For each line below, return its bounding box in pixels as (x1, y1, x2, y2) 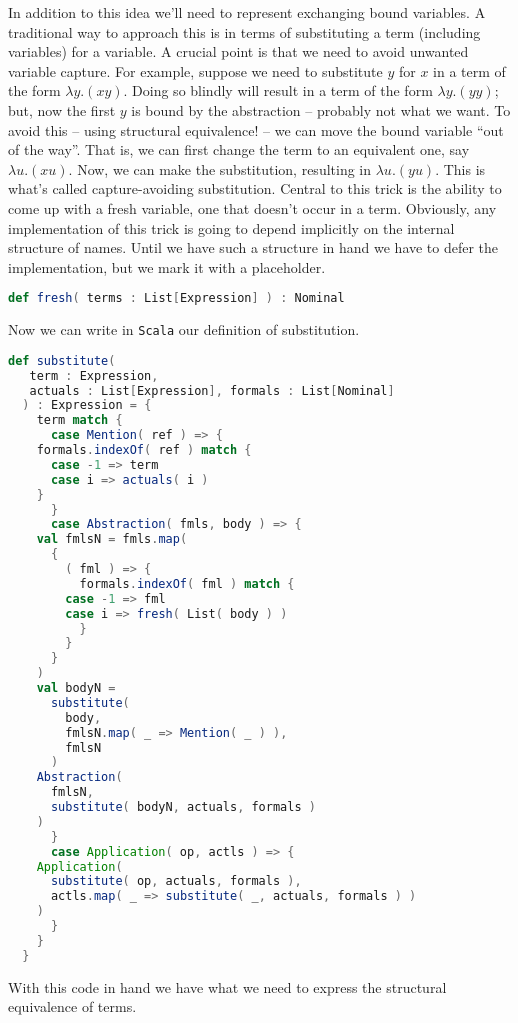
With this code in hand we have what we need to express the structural (8, 976, 447, 997)
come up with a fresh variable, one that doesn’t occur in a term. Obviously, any (8, 197, 497, 218)
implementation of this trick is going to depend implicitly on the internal (8, 217, 455, 238)
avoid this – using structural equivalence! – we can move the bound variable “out (8, 119, 504, 140)
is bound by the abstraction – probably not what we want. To (131, 99, 511, 120)
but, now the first (8, 99, 116, 120)
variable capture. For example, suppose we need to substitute (8, 60, 383, 81)
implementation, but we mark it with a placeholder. (8, 256, 326, 277)
